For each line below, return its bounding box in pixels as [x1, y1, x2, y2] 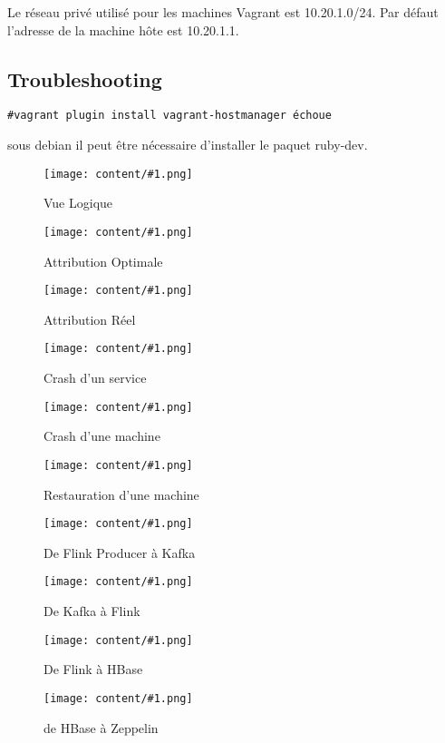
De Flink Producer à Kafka [44, 543, 196, 562]
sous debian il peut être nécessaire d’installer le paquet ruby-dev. [7, 135, 368, 154]
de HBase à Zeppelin [44, 718, 159, 737]
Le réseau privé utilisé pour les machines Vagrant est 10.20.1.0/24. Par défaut [7, 3, 439, 21]
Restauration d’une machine [44, 484, 199, 503]
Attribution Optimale [44, 251, 163, 270]
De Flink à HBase [44, 660, 143, 679]
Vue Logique [44, 193, 113, 212]
